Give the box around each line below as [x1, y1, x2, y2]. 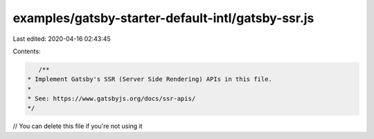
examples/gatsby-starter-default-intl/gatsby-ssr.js [12, 10, 314, 26]
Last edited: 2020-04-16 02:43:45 [12, 35, 111, 43]
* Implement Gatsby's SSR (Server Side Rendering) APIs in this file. [27, 75, 273, 83]
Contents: [12, 47, 41, 55]
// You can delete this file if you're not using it [12, 122, 143, 131]
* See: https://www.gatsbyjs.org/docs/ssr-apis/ [27, 95, 196, 103]
